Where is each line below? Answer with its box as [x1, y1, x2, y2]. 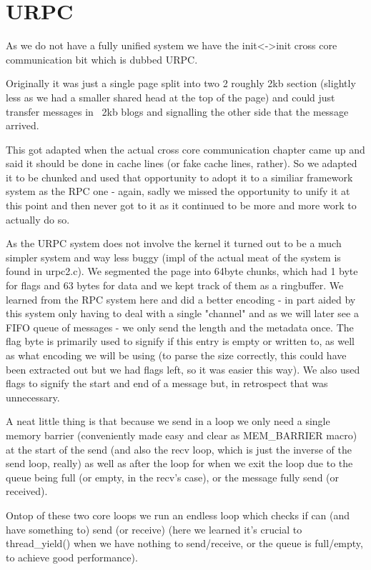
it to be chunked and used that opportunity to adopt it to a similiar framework [6, 169, 353, 184]
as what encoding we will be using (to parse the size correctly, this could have [6, 348, 347, 362]
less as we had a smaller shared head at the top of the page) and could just [6, 89, 335, 104]
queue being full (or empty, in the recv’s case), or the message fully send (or [6, 469, 340, 484]
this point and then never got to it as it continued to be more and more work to [6, 198, 357, 213]
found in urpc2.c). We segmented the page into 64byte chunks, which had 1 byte [6, 264, 358, 279]
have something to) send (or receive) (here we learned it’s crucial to [6, 521, 302, 536]
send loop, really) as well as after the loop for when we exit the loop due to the [6, 456, 353, 471]
